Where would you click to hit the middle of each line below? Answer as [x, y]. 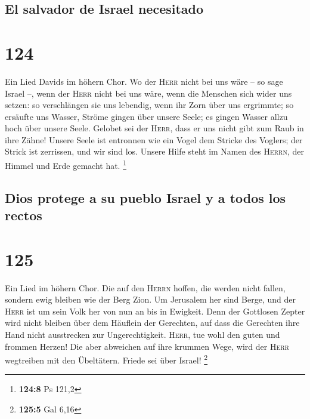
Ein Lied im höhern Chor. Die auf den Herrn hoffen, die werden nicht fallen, [145, 287]
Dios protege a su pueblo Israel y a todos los [145, 197]
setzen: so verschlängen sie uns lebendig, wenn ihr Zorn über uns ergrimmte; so [149, 105]
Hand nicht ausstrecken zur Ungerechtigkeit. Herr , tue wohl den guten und [142, 334]
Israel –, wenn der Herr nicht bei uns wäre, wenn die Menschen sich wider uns [148, 93]
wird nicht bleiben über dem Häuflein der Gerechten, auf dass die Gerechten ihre [152, 323]
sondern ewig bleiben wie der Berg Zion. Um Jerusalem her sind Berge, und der [150, 299]
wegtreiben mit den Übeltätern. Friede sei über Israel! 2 [106, 359]
